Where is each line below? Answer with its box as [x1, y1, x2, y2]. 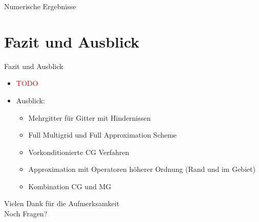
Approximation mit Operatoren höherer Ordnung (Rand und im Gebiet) [28, 164, 256, 174]
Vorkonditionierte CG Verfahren [28, 146, 129, 157]
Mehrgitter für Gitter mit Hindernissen [28, 112, 151, 123]
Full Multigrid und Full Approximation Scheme [28, 129, 177, 140]
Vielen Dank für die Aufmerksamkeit [4, 198, 120, 209]
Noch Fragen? [4, 208, 48, 219]
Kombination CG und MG [28, 181, 112, 191]
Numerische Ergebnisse [4, 1, 76, 11]
